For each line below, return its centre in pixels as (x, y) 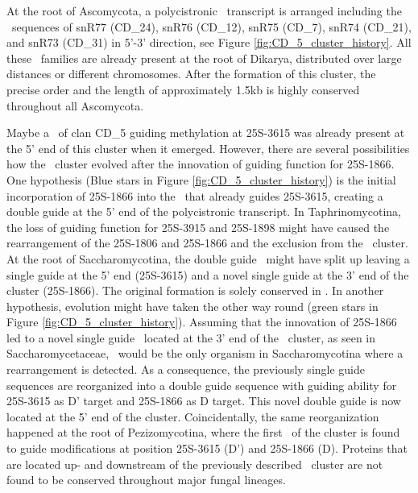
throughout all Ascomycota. (75, 105)
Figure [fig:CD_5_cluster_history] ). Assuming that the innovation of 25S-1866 (202, 322)
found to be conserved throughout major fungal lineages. (146, 480)
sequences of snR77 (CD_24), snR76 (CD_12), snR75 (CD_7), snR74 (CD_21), (211, 26)
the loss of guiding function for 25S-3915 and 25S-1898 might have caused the (198, 227)
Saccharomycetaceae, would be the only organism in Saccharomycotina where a (205, 353)
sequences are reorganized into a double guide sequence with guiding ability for (202, 385)
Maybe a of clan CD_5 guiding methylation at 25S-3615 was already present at (206, 133)
